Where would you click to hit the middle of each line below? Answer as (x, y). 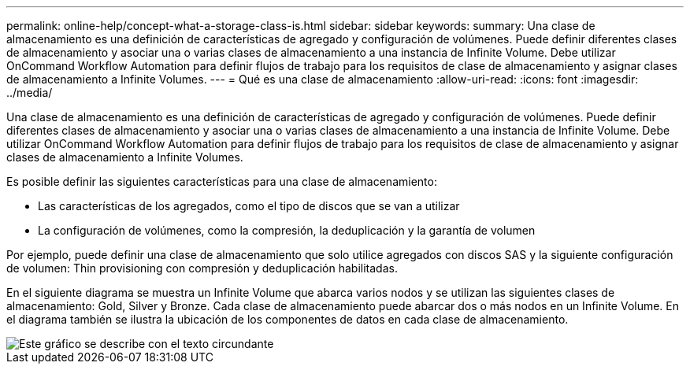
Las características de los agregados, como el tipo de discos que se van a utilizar (249, 206)
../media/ (30, 92)
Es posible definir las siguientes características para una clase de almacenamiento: (222, 181)
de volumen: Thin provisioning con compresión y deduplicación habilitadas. (202, 268)
